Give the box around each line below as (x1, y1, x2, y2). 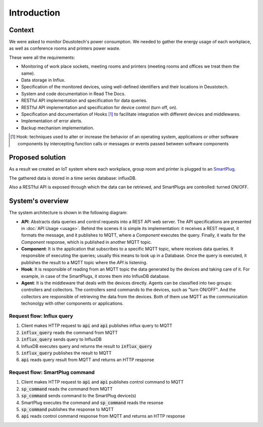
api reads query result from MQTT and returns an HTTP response (21, 357, 154, 363)
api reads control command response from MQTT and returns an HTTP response (21, 413, 185, 419)
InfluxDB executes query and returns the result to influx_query (21, 343, 152, 349)
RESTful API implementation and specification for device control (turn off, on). (21, 104, 178, 110)
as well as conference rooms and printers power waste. (9, 45, 121, 51)
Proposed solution (9, 154, 66, 162)
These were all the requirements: (9, 54, 75, 60)
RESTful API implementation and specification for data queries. (21, 97, 148, 103)
